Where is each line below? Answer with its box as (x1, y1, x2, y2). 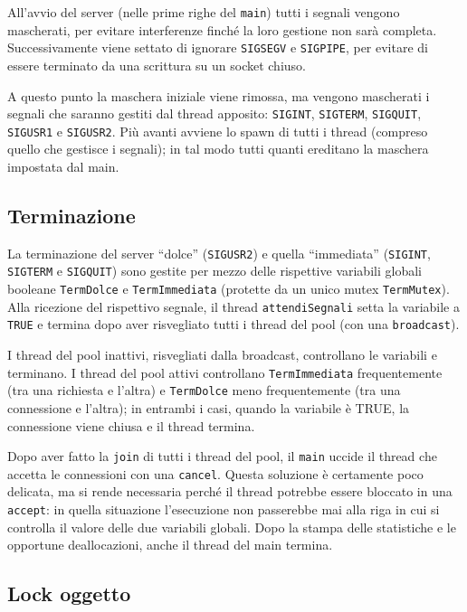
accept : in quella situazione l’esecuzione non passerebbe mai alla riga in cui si (7, 500, 440, 519)
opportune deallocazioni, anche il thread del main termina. (7, 535, 333, 554)
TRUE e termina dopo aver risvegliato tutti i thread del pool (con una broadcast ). (7, 315, 460, 334)
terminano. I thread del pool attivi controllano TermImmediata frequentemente (7, 362, 443, 381)
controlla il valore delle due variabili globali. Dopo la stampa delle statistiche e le (7, 517, 456, 536)
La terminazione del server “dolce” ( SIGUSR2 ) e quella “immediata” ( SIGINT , (7, 243, 431, 262)
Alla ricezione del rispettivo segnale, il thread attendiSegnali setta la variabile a (7, 297, 460, 315)
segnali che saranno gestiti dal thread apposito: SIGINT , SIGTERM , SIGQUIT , (7, 104, 422, 123)
